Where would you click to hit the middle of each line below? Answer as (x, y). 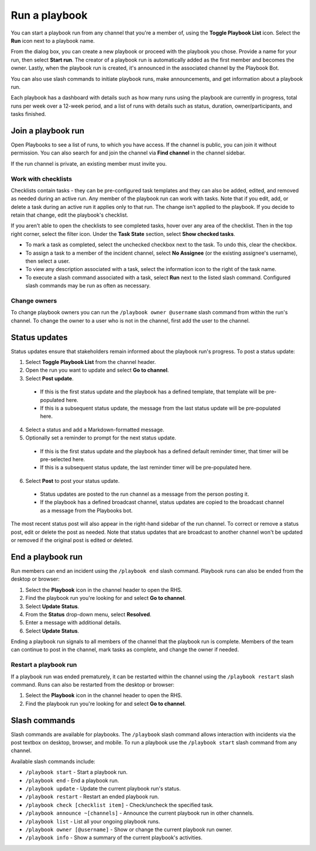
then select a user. (48, 261)
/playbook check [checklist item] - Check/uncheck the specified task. (119, 805)
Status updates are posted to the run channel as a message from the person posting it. (145, 494)
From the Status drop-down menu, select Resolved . (88, 614)
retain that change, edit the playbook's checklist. (70, 215)
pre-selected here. (63, 459)
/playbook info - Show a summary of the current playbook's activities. (114, 838)
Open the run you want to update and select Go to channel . (97, 370)
